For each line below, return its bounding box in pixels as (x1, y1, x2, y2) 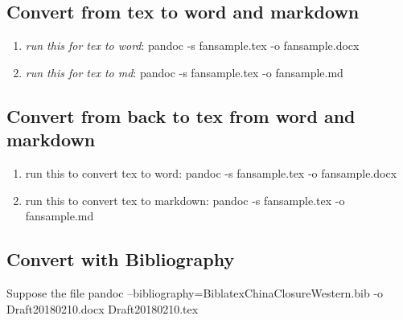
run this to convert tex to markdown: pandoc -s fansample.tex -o (25, 191, 345, 208)
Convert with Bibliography (6, 247, 235, 272)
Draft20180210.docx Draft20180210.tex (6, 300, 199, 317)
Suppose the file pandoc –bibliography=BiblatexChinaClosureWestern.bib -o (6, 284, 384, 301)
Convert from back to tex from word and (6, 103, 356, 128)
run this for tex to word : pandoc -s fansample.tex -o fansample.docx (25, 37, 360, 54)
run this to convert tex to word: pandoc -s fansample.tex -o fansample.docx (25, 164, 397, 181)
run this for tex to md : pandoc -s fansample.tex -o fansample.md (25, 64, 343, 80)
